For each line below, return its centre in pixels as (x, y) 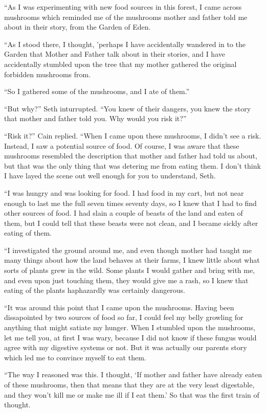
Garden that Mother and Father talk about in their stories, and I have (115, 54)
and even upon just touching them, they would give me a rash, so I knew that (126, 280)
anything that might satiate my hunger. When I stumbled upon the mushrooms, (130, 327)
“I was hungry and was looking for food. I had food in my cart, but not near (124, 192)
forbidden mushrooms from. (48, 74)
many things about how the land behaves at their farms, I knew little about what (132, 260)
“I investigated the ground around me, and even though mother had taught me (128, 250)
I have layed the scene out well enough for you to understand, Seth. (110, 176)
